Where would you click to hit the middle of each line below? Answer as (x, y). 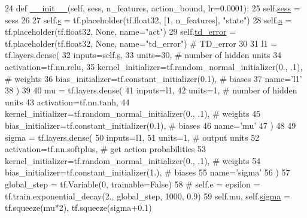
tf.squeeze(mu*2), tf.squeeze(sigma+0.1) (78, 208)
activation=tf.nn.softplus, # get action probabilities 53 (105, 149)
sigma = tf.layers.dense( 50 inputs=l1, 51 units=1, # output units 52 (132, 137)
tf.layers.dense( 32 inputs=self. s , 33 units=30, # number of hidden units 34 (143, 55)
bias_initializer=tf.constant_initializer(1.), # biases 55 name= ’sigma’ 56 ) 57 (148, 172)
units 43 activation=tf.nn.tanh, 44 (67, 102)
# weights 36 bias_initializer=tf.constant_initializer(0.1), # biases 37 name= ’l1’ (153, 78)
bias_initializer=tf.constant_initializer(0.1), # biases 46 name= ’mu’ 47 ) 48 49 (151, 125)
